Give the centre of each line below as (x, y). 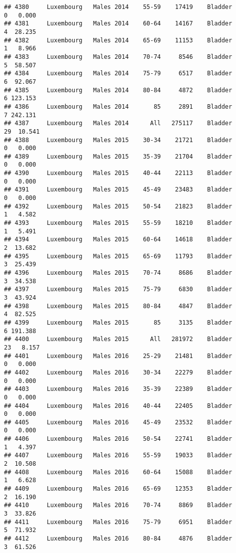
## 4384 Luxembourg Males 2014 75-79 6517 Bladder (118, 74)
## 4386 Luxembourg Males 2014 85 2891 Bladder (118, 106)
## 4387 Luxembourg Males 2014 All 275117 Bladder (118, 123)
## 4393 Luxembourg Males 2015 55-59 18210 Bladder (118, 223)
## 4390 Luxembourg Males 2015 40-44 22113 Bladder (118, 173)
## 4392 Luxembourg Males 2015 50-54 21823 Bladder (118, 206)
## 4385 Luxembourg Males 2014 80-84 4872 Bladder (118, 90)
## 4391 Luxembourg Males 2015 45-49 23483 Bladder (118, 190)
